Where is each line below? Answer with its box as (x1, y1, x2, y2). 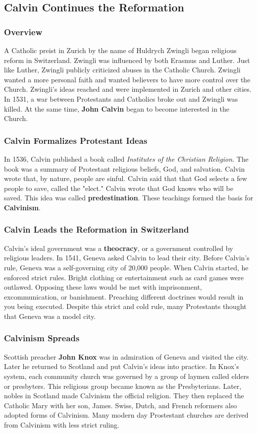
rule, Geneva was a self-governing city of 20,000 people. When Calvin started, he (4, 262, 249, 272)
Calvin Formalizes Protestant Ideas (4, 134, 148, 146)
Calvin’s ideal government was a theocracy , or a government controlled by (4, 243, 233, 253)
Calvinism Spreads (4, 332, 80, 344)
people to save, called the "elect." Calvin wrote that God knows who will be (4, 183, 234, 193)
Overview (4, 25, 43, 38)
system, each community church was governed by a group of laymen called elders (4, 371, 249, 381)
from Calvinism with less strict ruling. (4, 419, 119, 430)
